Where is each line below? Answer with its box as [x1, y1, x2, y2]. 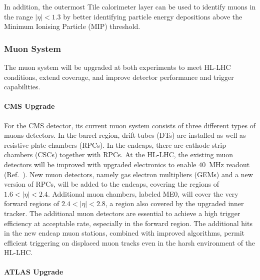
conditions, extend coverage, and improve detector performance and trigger [4, 71, 234, 82]
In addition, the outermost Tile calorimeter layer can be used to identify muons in [4, 1, 256, 11]
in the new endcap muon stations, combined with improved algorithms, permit [4, 228, 245, 238]
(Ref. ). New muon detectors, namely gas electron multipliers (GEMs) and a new [4, 169, 253, 179]
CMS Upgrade [4, 101, 55, 111]
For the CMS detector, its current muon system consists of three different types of [4, 120, 255, 130]
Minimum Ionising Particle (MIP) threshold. [4, 21, 140, 31]
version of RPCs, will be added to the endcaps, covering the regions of [4, 179, 219, 189]
